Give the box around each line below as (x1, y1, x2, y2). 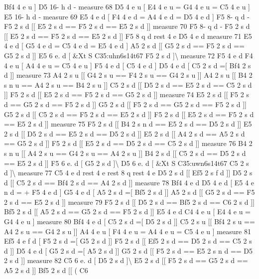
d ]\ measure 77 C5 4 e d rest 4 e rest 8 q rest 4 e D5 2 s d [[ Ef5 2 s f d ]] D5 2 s (4, 167, 253, 178)
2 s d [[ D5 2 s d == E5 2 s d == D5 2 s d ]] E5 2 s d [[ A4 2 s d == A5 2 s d (4, 128, 245, 139)
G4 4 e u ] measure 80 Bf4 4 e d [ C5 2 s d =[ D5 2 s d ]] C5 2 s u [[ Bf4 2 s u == (4, 216, 255, 227)
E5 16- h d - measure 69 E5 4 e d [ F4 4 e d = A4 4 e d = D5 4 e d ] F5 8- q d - (4, 11, 250, 21)
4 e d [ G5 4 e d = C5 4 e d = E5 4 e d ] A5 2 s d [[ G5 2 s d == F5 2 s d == (4, 40, 245, 51)
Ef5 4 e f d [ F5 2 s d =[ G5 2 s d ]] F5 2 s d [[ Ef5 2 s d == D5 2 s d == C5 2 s (4, 236, 252, 246)
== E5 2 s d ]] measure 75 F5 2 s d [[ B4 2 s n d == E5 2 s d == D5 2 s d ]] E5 (4, 119, 252, 129)
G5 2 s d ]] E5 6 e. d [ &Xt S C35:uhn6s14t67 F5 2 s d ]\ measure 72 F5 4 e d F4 (4, 50, 253, 60)
